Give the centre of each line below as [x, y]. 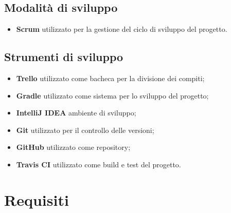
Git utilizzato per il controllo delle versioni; [85, 130]
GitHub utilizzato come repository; [73, 147]
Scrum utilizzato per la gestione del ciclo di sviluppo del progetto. [122, 29]
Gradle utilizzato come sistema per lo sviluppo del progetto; [112, 95]
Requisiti [37, 199]
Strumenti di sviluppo [64, 57]
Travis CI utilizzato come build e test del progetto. [99, 164]
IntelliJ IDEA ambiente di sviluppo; [76, 113]
